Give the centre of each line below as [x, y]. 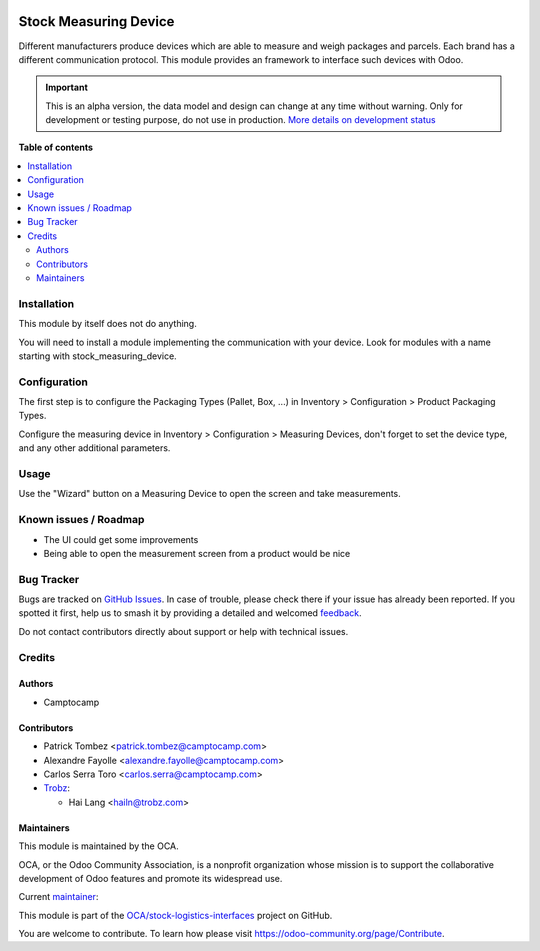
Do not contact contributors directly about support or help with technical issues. [183, 631]
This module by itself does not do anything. [107, 324]
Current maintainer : [58, 897]
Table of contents [56, 147]
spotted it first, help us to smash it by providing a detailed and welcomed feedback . [190, 613]
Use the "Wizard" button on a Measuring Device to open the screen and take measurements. [210, 494]
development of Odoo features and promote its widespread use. [150, 878]
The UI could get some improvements [121, 539]
